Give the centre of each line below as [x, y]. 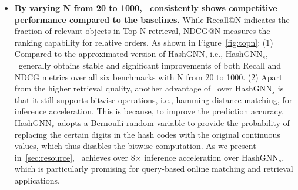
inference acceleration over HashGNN [211, 157]
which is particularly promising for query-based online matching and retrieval [154, 169]
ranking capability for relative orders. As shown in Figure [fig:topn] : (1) [144, 42]
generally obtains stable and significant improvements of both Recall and [150, 65]
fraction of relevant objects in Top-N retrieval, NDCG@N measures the [142, 31]
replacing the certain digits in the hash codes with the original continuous [147, 134]
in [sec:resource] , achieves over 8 [75, 157]
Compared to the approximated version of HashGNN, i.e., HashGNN [138, 54]
